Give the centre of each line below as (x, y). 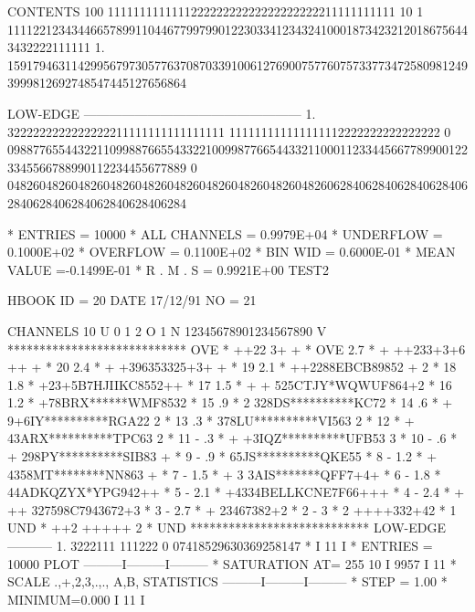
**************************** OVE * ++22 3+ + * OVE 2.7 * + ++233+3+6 (237, 348)
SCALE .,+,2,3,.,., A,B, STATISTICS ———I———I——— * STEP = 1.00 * (227, 581)
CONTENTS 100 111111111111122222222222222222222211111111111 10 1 (216, 11)
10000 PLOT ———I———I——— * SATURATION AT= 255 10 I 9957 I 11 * (232, 563)
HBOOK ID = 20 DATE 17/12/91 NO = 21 (132, 300)
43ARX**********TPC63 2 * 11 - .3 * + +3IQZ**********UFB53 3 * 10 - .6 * (232, 438)
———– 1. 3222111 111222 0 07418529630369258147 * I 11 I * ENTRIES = (220, 546)
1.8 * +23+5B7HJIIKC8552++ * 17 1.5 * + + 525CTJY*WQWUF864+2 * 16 (230, 384)
